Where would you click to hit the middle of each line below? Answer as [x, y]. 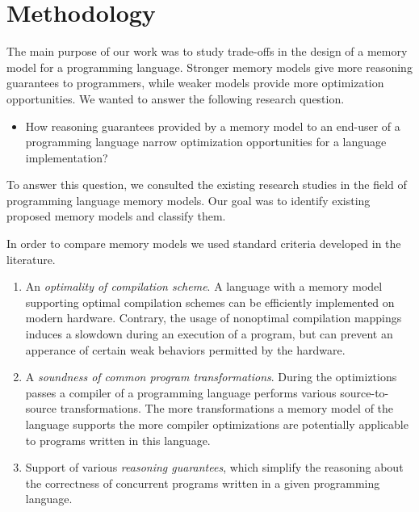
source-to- [365, 392]
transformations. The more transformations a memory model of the [227, 408]
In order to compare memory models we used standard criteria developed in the [204, 243]
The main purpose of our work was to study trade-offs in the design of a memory [207, 51]
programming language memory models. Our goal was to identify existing [189, 200]
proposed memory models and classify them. [116, 216]
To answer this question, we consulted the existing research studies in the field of [207, 185]
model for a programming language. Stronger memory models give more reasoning [209, 67]
